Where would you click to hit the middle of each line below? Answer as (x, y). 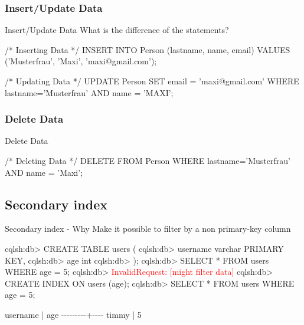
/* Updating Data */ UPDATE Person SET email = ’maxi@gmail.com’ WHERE (152, 81)
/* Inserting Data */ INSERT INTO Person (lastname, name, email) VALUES (148, 49)
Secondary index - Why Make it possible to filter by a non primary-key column (148, 229)
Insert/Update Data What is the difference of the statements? (117, 30)
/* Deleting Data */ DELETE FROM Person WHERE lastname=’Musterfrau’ (148, 160)
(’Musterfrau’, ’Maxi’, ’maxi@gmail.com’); (81, 61)
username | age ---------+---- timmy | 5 (73, 314)
